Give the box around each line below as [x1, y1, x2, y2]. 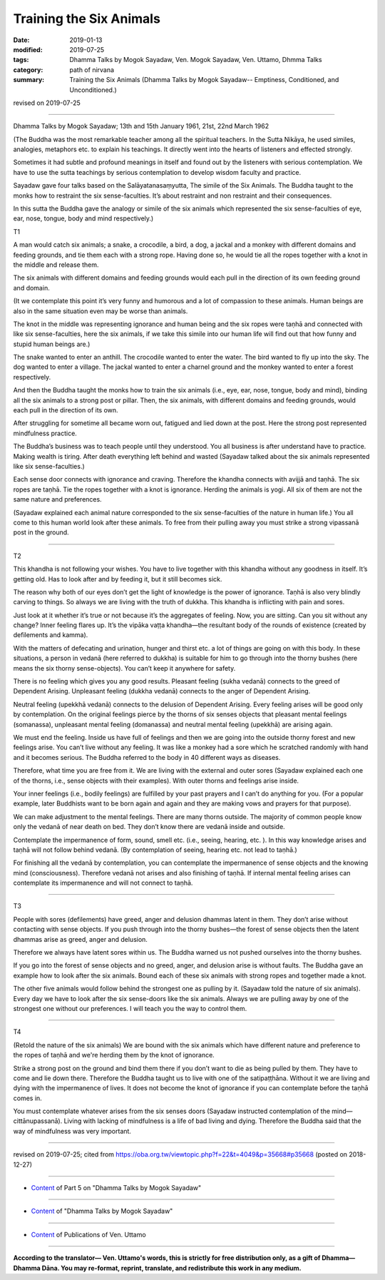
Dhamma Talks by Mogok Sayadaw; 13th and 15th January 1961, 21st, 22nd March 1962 [13, 122, 269, 131]
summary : [13, 76, 45, 84]
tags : [13, 56, 29, 64]
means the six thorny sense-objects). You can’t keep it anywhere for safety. [13, 664, 236, 672]
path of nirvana [69, 65, 114, 74]
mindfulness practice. [13, 429, 78, 437]
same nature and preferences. [13, 495, 103, 504]
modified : [13, 45, 43, 54]
